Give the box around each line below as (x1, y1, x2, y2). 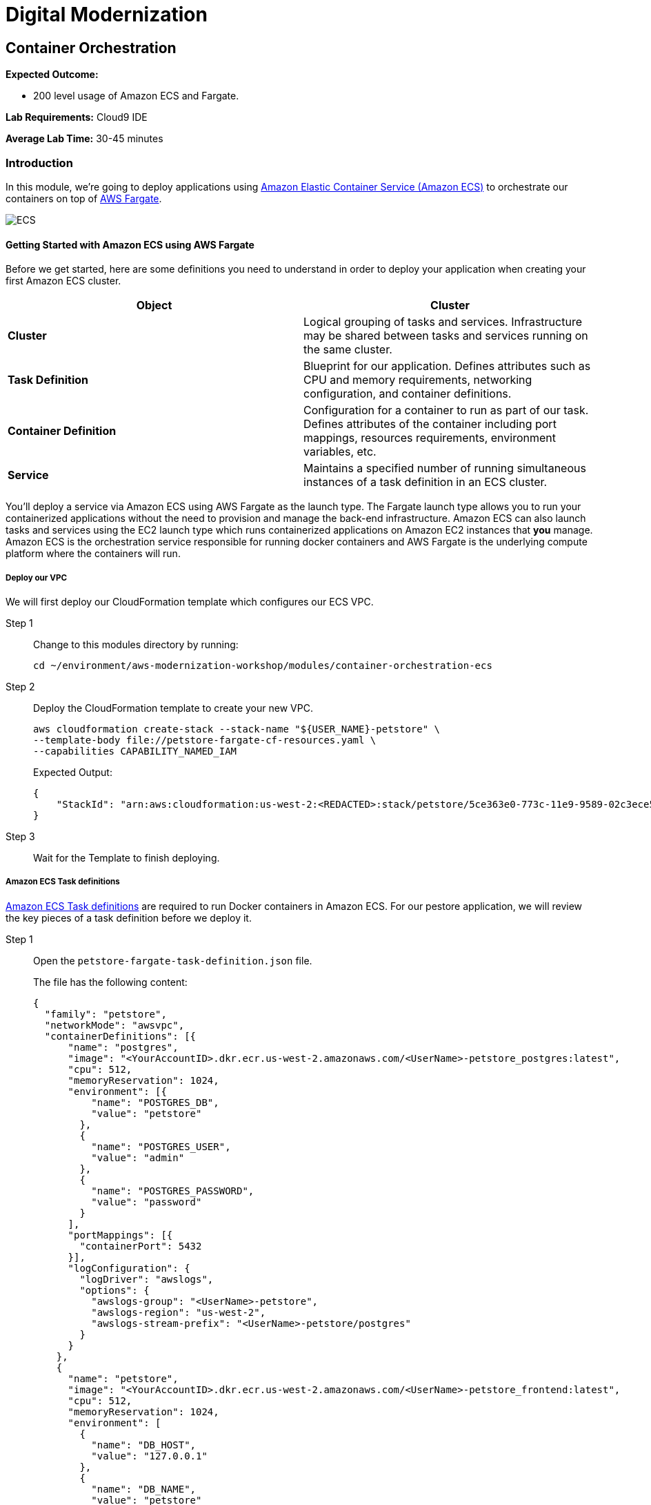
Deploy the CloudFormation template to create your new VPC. (33, 701, 313, 714)
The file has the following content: (33, 975, 188, 988)
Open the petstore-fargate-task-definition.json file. (33, 954, 312, 967)
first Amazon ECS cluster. (6, 275, 121, 287)
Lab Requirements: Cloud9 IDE (6, 111, 148, 124)
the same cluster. (303, 342, 392, 357)
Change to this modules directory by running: (33, 638, 239, 650)
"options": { (79, 1284, 150, 1296)
